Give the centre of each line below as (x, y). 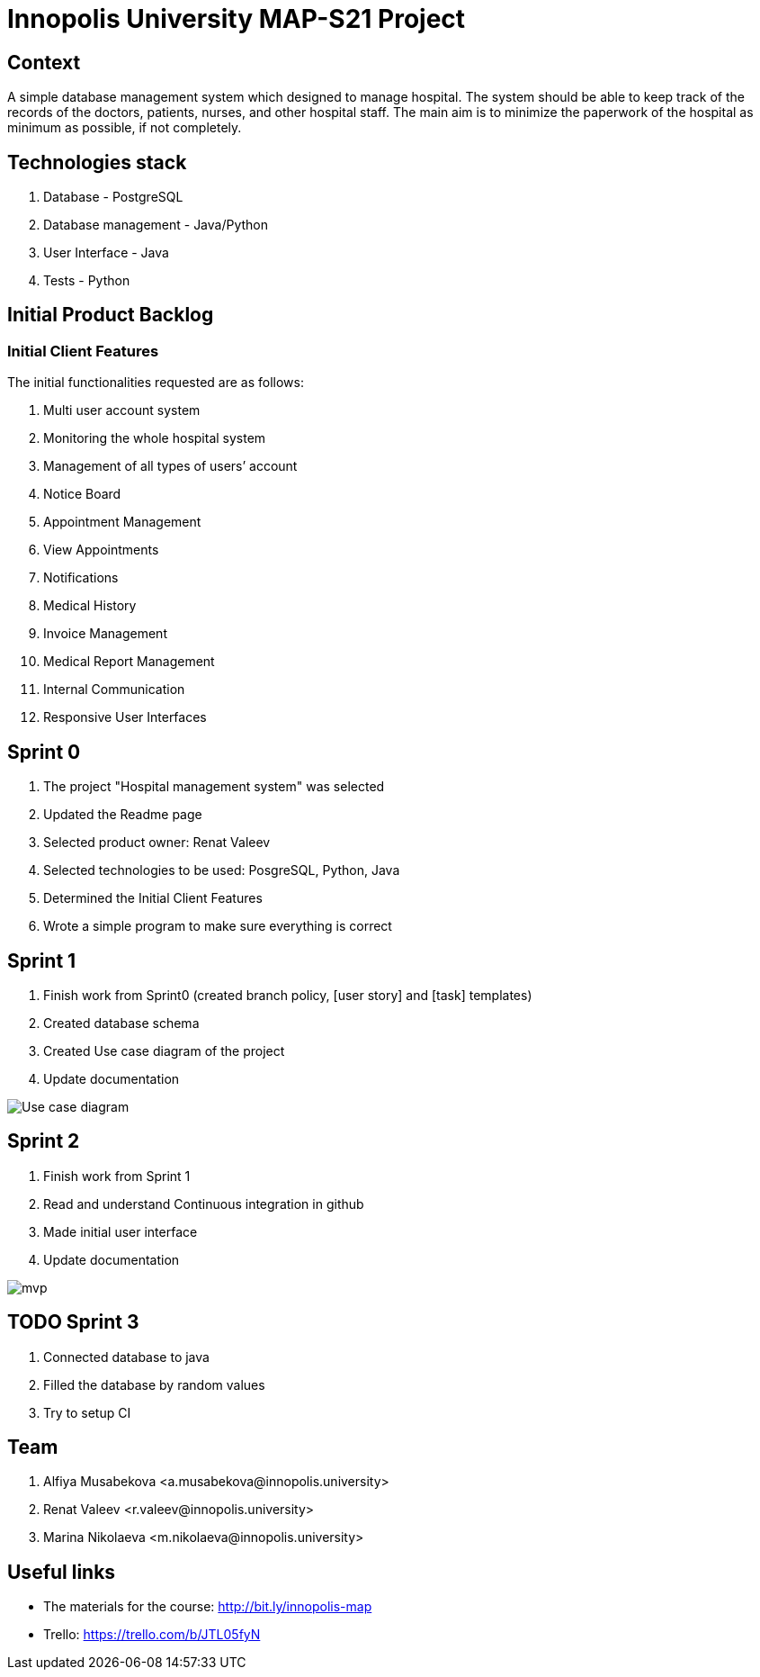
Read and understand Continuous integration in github (204, 1204)
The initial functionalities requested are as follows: (156, 383)
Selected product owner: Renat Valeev (157, 843)
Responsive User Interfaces (125, 717)
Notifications (81, 578)
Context (44, 62)
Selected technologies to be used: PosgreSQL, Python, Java (222, 870)
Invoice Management (105, 634)
